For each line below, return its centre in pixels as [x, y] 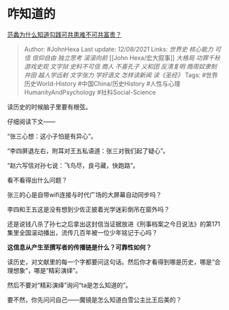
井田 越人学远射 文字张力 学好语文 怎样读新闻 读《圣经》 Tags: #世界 [121, 75]
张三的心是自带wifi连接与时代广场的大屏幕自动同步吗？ [85, 194]
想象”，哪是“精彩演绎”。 [47, 270]
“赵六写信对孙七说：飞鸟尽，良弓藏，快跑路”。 [73, 165]
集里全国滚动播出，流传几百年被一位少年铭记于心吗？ [83, 232]
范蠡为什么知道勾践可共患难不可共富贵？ [64, 34]
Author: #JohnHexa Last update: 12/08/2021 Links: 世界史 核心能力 [119, 49]
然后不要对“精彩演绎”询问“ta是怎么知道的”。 [69, 285]
